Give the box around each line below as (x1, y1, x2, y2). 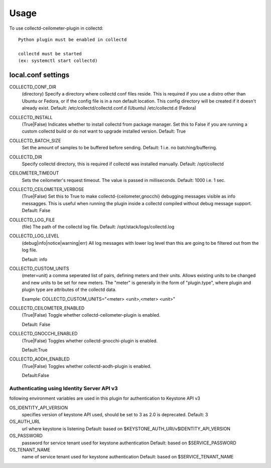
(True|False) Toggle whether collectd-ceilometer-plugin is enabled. (22, 312, 161, 318)
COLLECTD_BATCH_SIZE (9, 137, 61, 143)
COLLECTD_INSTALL (9, 114, 53, 120)
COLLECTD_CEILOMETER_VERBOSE (9, 186, 84, 193)
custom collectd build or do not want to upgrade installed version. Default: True (22, 128, 186, 134)
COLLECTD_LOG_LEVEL (9, 233, 60, 239)
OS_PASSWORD (9, 433, 43, 439)
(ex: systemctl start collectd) (18, 58, 98, 64)
